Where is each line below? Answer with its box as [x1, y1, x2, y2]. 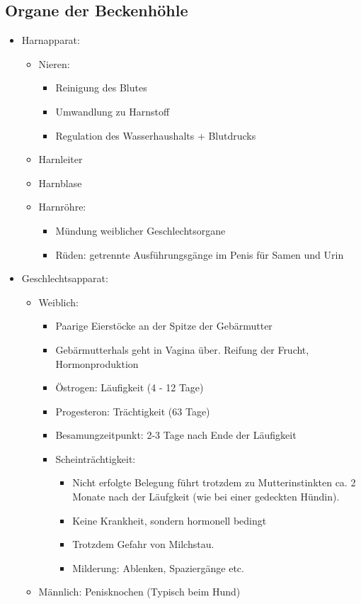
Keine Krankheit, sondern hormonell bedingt [72, 513, 267, 527]
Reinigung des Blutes [55, 80, 147, 95]
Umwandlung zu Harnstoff [55, 104, 170, 118]
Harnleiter [38, 152, 83, 167]
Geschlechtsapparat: [21, 271, 108, 286]
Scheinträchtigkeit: [55, 451, 136, 466]
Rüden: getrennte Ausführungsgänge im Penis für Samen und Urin [55, 247, 344, 262]
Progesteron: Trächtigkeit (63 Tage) [55, 403, 210, 418]
